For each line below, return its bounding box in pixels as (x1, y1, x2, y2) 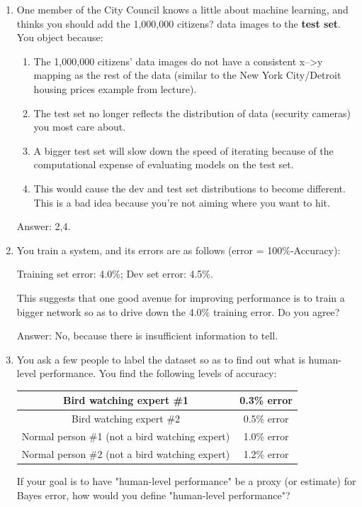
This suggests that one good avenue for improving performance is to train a (16, 290, 345, 305)
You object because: (16, 30, 103, 45)
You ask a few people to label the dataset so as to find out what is (16, 351, 305, 366)
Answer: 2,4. (16, 219, 71, 234)
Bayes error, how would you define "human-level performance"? (16, 487, 290, 502)
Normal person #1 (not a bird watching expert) (21, 429, 230, 444)
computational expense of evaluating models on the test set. (33, 157, 294, 172)
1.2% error (243, 446, 289, 461)
